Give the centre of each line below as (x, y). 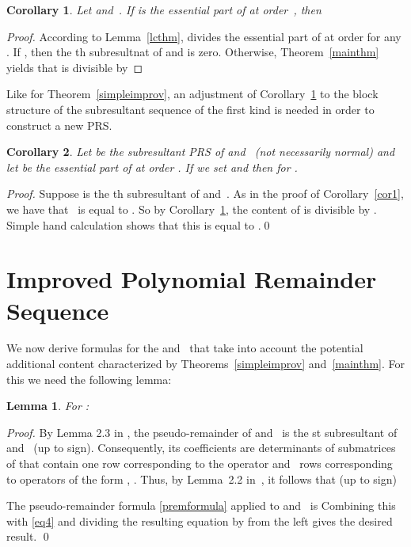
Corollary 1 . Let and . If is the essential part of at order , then (164, 9)
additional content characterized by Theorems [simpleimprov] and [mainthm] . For (206, 364)
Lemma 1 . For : (48, 406)
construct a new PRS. (59, 125)
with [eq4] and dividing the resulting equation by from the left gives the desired (200, 520)
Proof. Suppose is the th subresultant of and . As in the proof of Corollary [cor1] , (205, 194)
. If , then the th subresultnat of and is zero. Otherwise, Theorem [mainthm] (193, 52)
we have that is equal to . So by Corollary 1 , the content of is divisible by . (192, 209)
